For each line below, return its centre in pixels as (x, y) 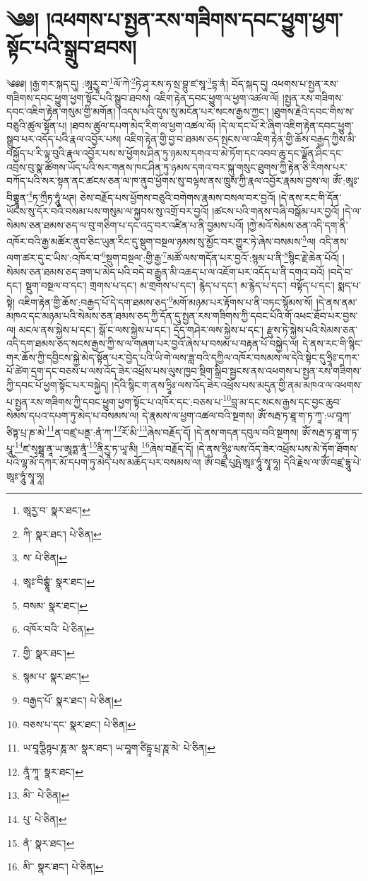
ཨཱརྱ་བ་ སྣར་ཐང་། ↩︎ (57, 510)
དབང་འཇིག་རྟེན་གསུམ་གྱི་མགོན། (61, 111)
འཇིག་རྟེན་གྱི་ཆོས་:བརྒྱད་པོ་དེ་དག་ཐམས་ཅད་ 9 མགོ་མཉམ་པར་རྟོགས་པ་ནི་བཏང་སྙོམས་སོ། (165, 301)
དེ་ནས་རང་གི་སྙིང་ (332, 343)
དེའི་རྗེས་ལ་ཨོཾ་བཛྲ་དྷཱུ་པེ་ (322, 462)
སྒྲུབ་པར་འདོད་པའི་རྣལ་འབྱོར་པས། (64, 139)
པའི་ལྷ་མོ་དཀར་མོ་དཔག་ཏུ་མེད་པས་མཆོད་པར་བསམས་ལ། (104, 462)
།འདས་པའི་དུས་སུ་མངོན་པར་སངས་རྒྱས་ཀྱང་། (194, 111)
